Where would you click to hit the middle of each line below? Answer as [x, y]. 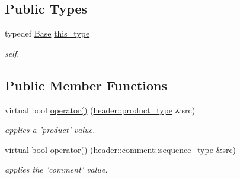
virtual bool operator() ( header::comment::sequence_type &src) [121, 149]
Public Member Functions [86, 85]
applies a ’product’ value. [50, 130]
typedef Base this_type [47, 33]
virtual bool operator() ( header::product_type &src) [100, 110]
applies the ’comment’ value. [56, 169]
